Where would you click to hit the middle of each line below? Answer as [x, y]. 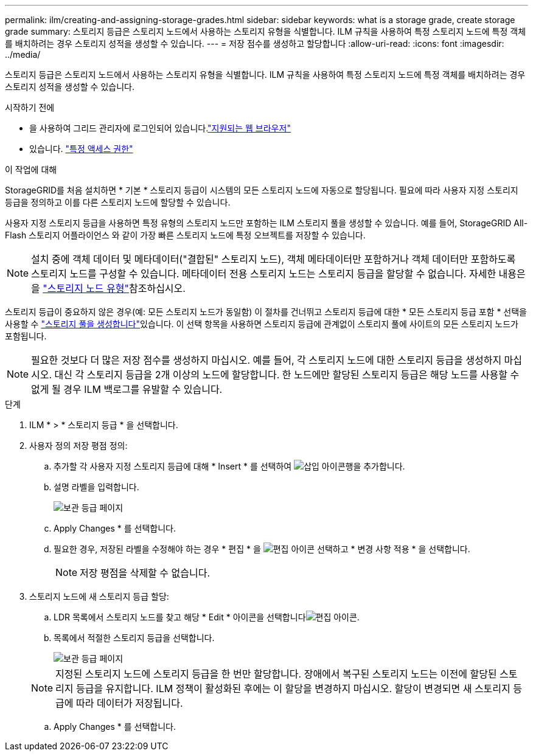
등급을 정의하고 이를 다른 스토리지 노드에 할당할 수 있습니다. [118, 202]
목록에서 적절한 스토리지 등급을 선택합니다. [134, 638]
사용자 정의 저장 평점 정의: [78, 446]
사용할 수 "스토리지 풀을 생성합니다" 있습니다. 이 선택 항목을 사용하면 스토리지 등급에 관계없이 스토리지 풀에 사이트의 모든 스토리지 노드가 [262, 324]
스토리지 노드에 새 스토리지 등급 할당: [99, 596]
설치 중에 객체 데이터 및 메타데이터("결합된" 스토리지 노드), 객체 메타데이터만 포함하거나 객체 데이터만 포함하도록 [273, 259]
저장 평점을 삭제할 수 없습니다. [145, 573]
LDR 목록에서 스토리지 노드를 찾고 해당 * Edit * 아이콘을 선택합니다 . [207, 617]
